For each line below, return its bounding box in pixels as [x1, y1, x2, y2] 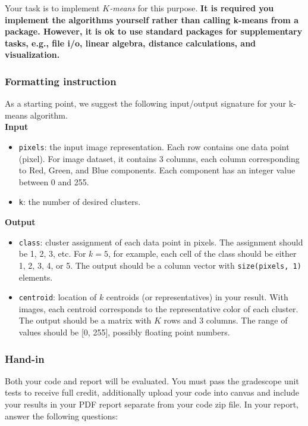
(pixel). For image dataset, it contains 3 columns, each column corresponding [18, 152, 300, 164]
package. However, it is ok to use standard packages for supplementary [5, 25, 303, 38]
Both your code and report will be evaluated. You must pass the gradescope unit [5, 374, 299, 387]
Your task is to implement [5, 2, 100, 14]
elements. [18, 270, 53, 283]
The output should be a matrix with [18, 314, 152, 327]
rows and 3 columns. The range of [164, 314, 288, 327]
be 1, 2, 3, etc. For [18, 247, 86, 260]
